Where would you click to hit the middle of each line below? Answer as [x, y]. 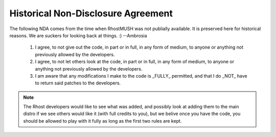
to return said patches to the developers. [78, 83]
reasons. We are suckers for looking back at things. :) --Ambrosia [78, 35]
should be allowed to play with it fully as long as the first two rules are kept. [102, 121]
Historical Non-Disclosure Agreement [91, 13]
